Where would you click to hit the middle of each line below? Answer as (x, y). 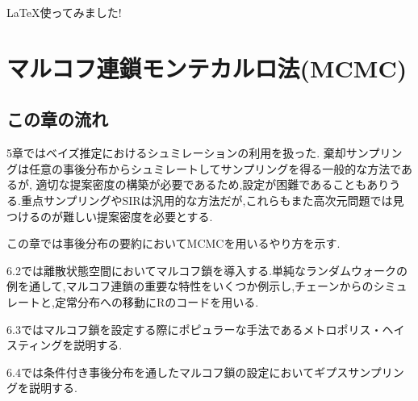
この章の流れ (57, 119)
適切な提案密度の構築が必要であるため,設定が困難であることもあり (213, 184)
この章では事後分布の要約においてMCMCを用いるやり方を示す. (173, 243)
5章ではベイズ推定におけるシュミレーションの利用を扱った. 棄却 (176, 153)
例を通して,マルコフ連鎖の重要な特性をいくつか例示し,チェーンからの (190, 286)
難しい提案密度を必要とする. (138, 216)
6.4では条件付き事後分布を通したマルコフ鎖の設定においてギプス (178, 372)
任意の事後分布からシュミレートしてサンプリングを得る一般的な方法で (215, 168)
